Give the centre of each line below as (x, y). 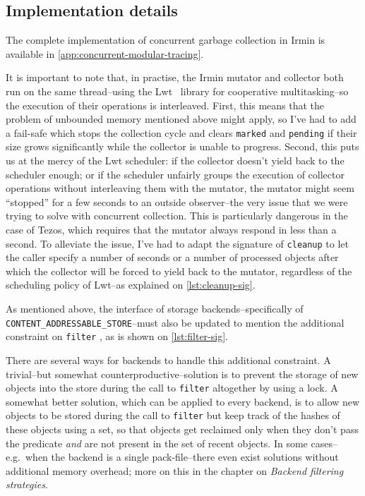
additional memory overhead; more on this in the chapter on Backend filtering (175, 470)
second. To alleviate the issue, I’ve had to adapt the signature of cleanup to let (178, 243)
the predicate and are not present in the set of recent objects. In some (157, 443)
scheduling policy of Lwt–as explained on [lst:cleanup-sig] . (131, 285)
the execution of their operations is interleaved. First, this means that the (165, 105)
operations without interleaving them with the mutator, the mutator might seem (180, 188)
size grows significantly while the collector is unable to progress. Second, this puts (182, 146)
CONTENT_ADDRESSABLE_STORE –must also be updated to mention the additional (175, 322)
